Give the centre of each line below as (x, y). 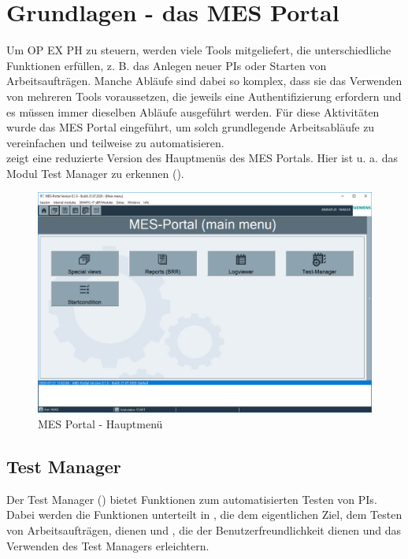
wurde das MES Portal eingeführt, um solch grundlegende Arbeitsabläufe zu (191, 127)
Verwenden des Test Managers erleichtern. (108, 545)
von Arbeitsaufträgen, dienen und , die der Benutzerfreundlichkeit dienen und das (204, 529)
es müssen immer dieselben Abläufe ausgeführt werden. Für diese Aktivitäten (193, 111)
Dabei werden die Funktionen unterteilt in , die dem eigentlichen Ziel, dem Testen (204, 515)
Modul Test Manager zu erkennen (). (95, 173)
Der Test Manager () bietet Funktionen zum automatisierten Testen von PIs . (192, 499)
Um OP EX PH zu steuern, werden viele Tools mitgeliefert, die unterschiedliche (199, 50)
